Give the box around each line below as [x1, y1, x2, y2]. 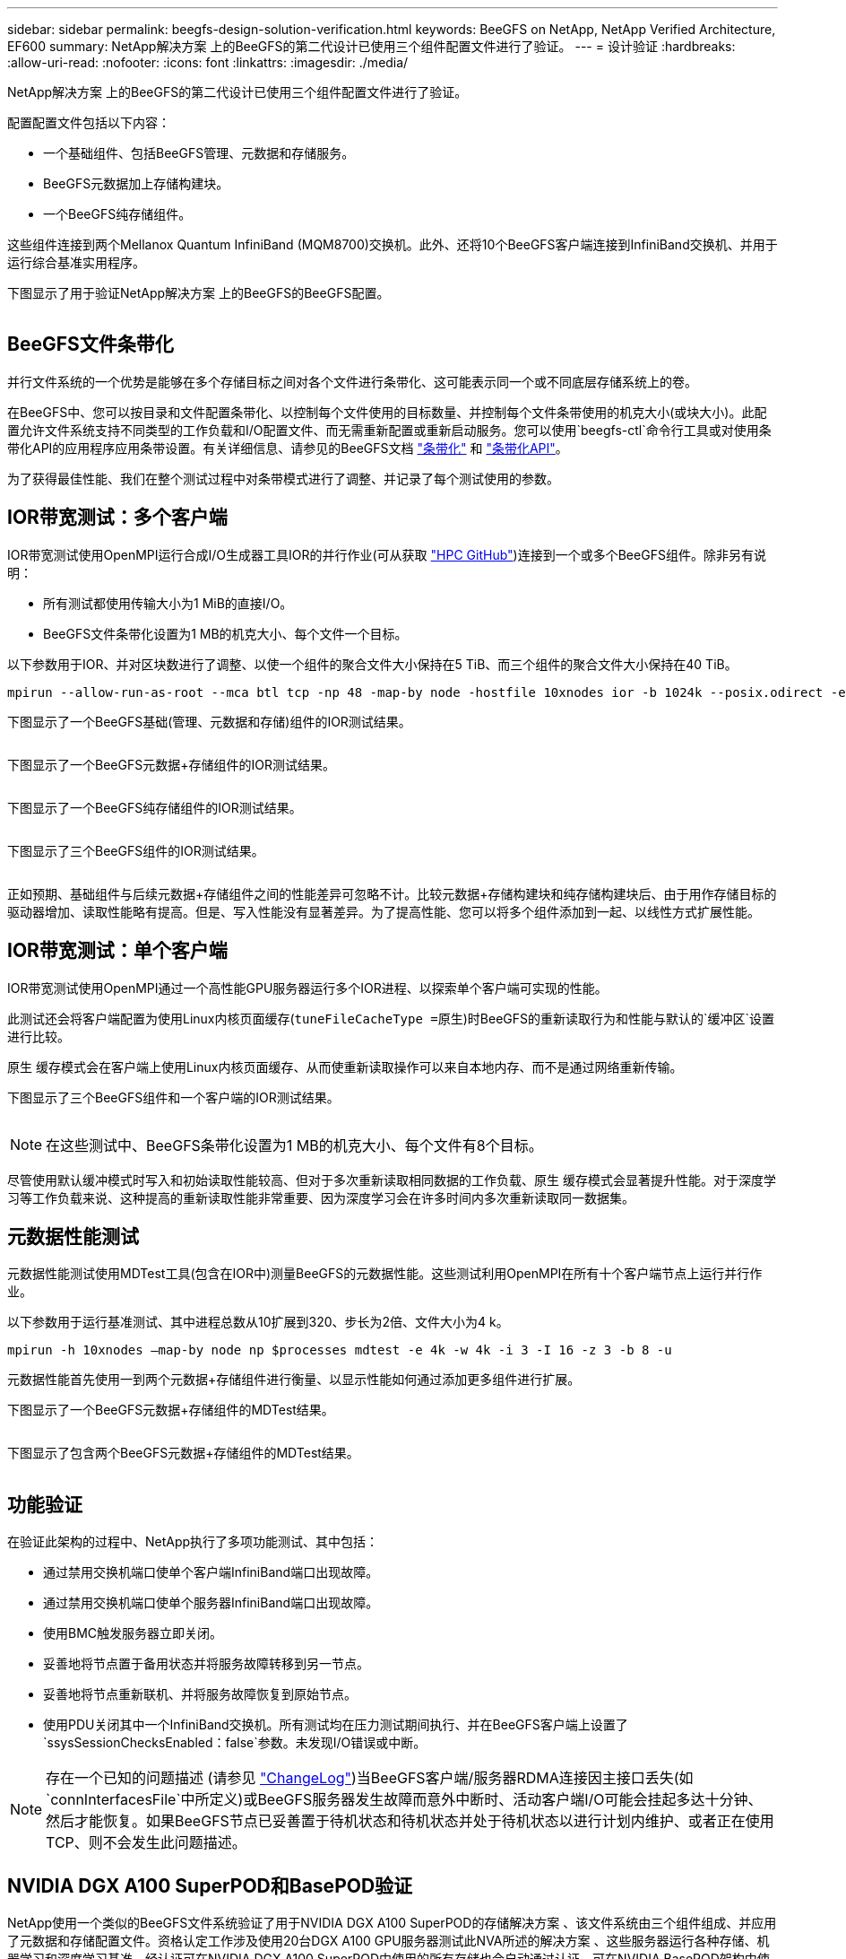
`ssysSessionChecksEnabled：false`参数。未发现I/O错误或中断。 [43, 1735, 427, 1751]
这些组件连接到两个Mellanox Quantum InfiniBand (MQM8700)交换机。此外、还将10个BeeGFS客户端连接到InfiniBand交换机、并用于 [7, 237, 778, 252]
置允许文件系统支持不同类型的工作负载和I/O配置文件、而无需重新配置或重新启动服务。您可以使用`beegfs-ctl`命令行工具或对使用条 [7, 422, 772, 438]
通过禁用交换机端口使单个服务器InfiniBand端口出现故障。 [43, 1595, 379, 1611]
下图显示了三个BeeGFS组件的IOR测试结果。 [7, 842, 264, 858]
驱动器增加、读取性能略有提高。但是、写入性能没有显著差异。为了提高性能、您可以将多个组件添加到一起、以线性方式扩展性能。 [7, 903, 760, 919]
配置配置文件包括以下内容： [7, 115, 170, 130]
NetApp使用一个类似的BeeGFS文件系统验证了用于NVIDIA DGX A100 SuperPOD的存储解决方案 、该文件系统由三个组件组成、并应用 [7, 1915, 777, 1931]
